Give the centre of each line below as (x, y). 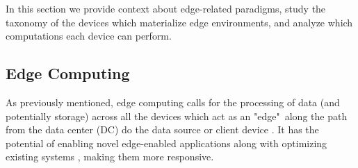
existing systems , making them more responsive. (110, 157)
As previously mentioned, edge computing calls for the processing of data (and (173, 102)
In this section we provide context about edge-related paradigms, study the (166, 8)
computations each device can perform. (89, 36)
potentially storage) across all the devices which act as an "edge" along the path (177, 116)
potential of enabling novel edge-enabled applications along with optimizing (166, 143)
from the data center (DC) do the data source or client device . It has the (162, 129)
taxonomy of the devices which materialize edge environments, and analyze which (179, 22)
